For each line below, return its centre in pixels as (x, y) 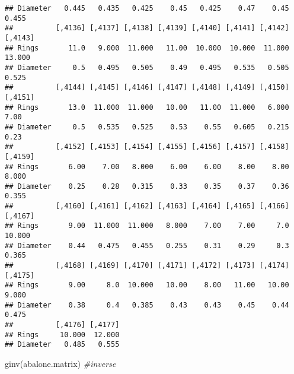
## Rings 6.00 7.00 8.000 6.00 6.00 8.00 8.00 (147, 167)
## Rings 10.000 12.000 (62, 335)
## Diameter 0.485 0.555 (62, 345)
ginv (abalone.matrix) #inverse (60, 363)
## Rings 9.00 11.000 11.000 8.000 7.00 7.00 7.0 (147, 226)
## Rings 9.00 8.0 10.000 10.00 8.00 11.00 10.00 (147, 285)
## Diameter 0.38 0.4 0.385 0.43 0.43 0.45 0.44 (147, 305)
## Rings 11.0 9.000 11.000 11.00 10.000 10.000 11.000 (147, 48)
